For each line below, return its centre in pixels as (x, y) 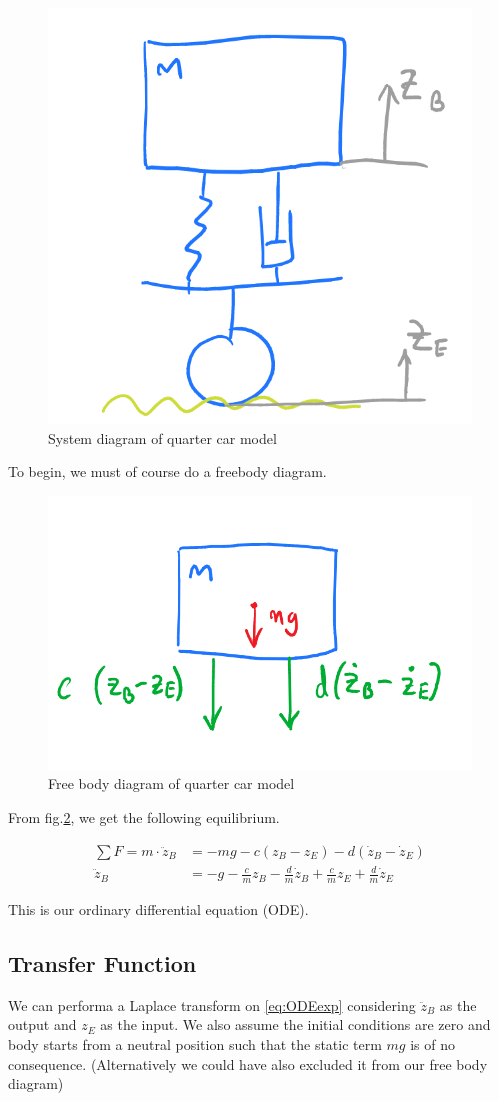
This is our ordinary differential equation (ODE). (158, 908)
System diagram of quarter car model (162, 437)
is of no (432, 1043)
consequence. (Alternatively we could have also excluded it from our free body (248, 1063)
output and (42, 1024)
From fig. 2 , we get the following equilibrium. (144, 816)
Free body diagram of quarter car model (171, 783)
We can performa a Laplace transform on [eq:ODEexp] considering (212, 1004)
